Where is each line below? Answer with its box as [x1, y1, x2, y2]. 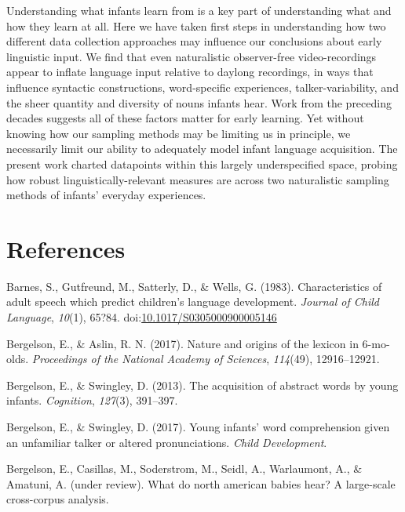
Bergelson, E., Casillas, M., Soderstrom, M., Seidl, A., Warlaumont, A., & [6, 460, 363, 477]
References [6, 232, 126, 264]
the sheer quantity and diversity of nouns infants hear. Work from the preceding [6, 94, 392, 111]
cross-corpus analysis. [6, 491, 109, 507]
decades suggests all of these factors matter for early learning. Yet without [6, 110, 364, 126]
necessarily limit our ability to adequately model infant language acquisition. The [6, 140, 398, 157]
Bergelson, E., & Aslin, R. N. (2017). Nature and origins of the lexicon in [6, 335, 359, 351]
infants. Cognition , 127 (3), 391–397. [6, 392, 178, 409]
